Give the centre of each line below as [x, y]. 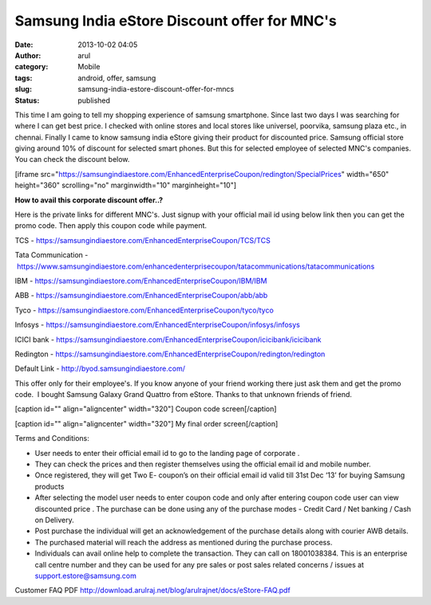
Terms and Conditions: [52, 438]
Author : [28, 55]
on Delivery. [55, 520]
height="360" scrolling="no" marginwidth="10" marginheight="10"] [126, 185]
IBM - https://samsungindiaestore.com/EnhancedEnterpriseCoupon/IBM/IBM [141, 281]
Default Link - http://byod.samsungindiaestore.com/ [100, 369]
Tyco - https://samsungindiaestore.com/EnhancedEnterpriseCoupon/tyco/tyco [144, 310]
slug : [23, 89]
